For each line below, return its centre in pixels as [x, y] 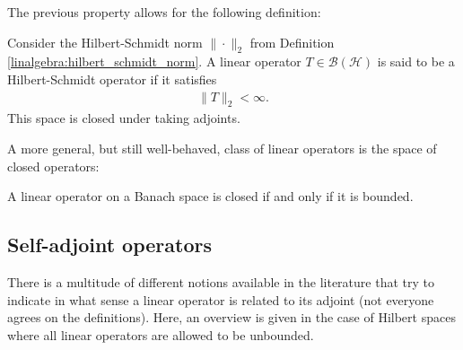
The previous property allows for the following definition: [164, 12]
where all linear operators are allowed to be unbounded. [161, 334]
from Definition [292, 42]
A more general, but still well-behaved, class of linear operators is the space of [222, 148]
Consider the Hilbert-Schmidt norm [105, 42]
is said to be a [416, 61]
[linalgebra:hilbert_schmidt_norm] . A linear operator [154, 61]
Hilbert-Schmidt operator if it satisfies [112, 79]
